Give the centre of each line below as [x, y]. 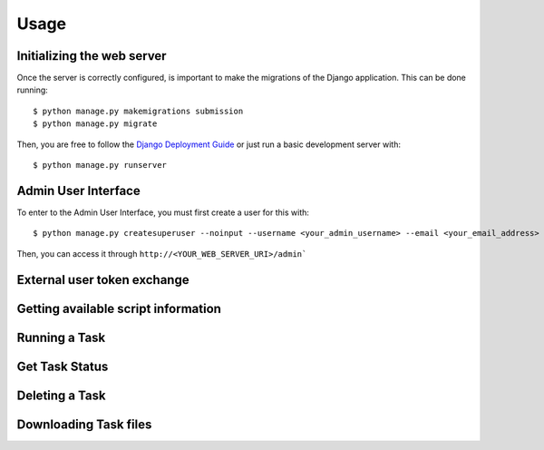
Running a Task [61, 337]
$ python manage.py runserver [100, 165]
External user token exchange [103, 280]
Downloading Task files [84, 424]
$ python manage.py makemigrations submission [138, 111]
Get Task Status [63, 366]
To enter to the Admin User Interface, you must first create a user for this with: [163, 212]
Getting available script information [119, 308]
